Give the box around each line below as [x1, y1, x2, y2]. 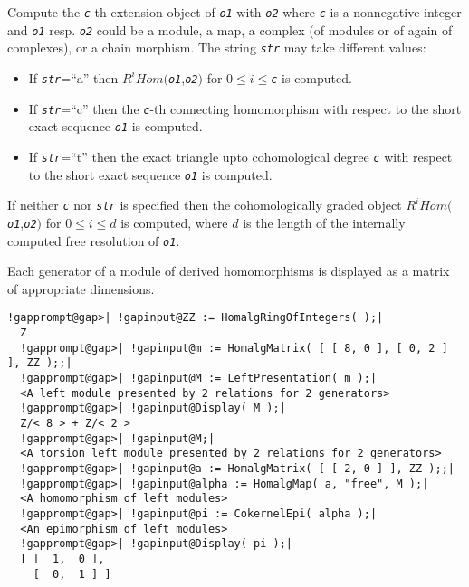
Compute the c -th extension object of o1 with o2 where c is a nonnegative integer [7, 3, 462, 21]
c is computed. [271, 68, 352, 87]
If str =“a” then [28, 68, 119, 87]
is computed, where [120, 213, 228, 232]
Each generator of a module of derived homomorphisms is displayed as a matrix [7, 261, 450, 280]
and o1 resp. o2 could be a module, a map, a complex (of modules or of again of [7, 20, 453, 39]
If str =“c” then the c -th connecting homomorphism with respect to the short [28, 99, 462, 118]
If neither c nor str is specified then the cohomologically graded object [7, 195, 402, 214]
